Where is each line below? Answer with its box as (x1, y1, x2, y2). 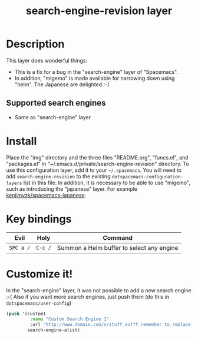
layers (6, 180, 22, 186)
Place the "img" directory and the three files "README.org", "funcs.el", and (6, 154, 189, 161)
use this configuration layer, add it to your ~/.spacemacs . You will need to (6, 167, 181, 174)
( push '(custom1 (6, 311, 46, 317)
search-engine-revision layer (25, 4, 173, 18)
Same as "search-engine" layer (14, 113, 91, 120)
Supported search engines (6, 98, 106, 108)
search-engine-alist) (27, 327, 81, 333)
